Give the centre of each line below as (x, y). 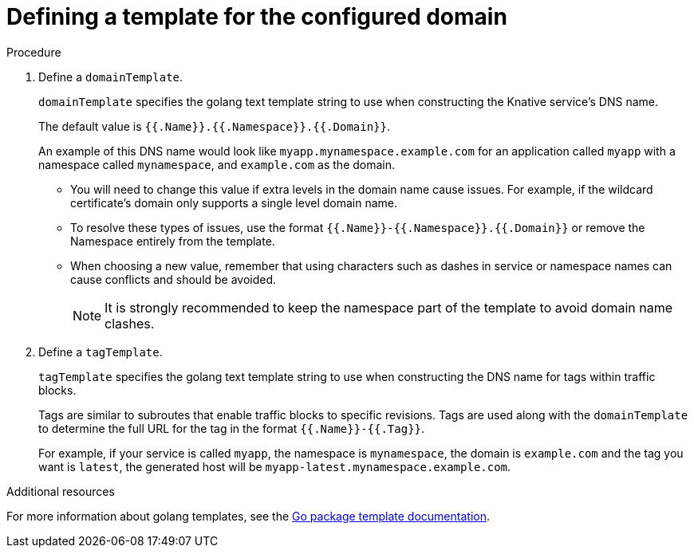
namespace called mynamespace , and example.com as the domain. (217, 164)
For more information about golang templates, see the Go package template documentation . (248, 516)
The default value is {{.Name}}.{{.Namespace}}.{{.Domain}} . (214, 126)
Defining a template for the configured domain (257, 17)
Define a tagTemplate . (101, 352)
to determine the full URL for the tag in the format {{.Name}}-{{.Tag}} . (232, 428)
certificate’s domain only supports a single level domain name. (234, 202)
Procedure (34, 52)
